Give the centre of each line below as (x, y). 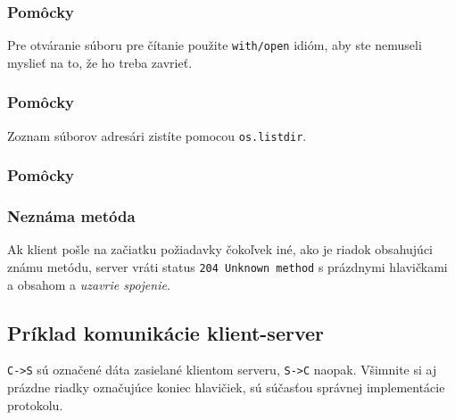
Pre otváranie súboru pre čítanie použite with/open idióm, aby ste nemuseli (215, 45)
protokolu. (35, 404)
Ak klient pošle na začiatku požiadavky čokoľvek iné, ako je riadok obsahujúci (220, 249)
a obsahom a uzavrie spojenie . (89, 284)
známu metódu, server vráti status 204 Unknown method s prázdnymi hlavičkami (227, 267)
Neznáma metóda (71, 216)
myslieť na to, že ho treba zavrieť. (100, 62)
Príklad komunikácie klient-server (166, 332)
